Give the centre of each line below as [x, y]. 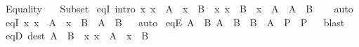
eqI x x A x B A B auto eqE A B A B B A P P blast [175, 22]
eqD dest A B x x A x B [77, 36]
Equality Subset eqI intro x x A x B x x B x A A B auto [179, 8]
